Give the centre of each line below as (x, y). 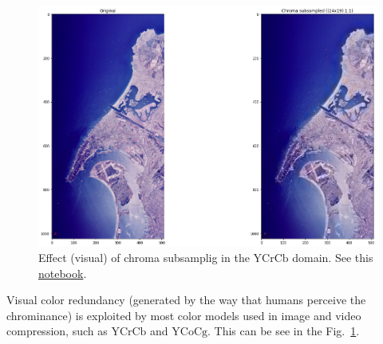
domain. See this (333, 258)
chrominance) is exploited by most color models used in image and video (184, 315)
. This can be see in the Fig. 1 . (284, 331)
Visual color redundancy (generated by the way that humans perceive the (186, 300)
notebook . (63, 273)
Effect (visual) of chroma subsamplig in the (144, 258)
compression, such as (57, 331)
